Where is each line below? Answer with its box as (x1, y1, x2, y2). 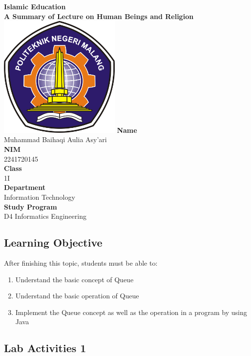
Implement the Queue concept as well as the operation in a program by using (15, 307, 247, 317)
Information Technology (4, 192, 75, 202)
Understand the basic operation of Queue (15, 291, 139, 301)
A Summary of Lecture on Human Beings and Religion (4, 11, 194, 21)
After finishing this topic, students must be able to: (4, 257, 158, 268)
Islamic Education (4, 1, 66, 11)
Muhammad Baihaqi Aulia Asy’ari (4, 134, 107, 145)
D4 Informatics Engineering (4, 211, 86, 221)
